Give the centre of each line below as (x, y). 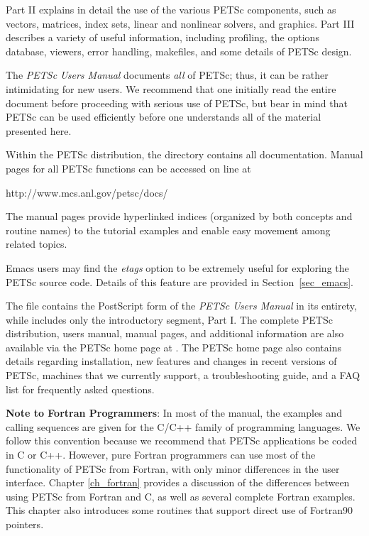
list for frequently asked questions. (80, 389)
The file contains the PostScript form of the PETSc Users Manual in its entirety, (181, 306)
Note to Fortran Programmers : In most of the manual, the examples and (174, 413)
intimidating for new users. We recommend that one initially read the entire (171, 88)
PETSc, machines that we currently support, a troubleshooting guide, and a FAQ (183, 375)
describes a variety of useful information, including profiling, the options (163, 37)
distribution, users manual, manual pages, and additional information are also (175, 333)
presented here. (39, 130)
